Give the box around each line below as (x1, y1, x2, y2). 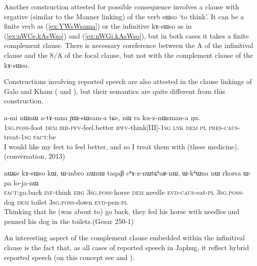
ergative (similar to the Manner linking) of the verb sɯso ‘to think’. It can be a (4, 11, 244, 21)
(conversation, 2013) (4, 151, 65, 161)
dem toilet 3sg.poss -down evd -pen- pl (17, 196, 128, 207)
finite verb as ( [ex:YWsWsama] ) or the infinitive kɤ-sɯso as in (4, 21, 192, 31)
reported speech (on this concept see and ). (4, 252, 135, 262)
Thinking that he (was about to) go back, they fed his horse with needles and (4, 206, 240, 217)
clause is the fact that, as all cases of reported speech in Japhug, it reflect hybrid (4, 242, 249, 253)
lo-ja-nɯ (13, 177, 39, 187)
